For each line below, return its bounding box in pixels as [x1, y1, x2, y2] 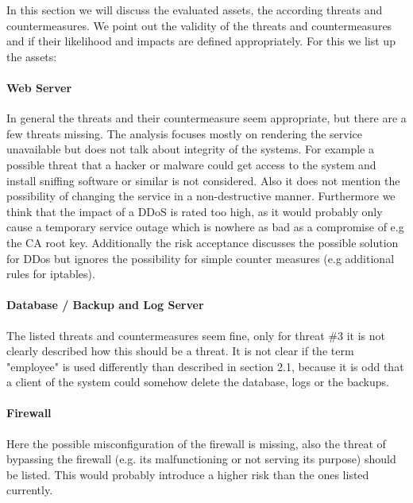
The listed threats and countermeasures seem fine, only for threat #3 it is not [6, 327, 386, 343]
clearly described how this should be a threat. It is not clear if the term [6, 342, 354, 359]
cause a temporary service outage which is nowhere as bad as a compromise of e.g [6, 219, 404, 235]
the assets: [6, 48, 57, 64]
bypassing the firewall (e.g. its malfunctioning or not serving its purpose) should [6, 451, 396, 467]
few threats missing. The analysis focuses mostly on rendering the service [6, 125, 363, 141]
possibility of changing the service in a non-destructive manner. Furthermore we [6, 188, 396, 204]
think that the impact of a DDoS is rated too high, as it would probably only [6, 203, 383, 219]
